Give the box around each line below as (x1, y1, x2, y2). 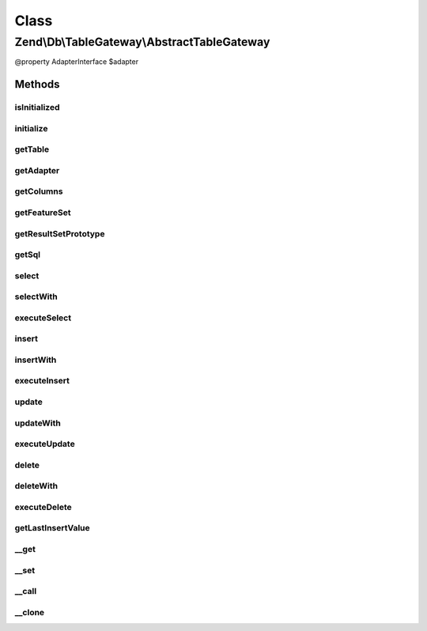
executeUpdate (14, 439, 75, 450)
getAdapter (14, 164, 60, 176)
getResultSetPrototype (14, 228, 105, 239)
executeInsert (14, 376, 70, 387)
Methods (14, 77, 60, 91)
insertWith (14, 354, 57, 365)
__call (14, 586, 37, 597)
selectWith (14, 291, 59, 302)
